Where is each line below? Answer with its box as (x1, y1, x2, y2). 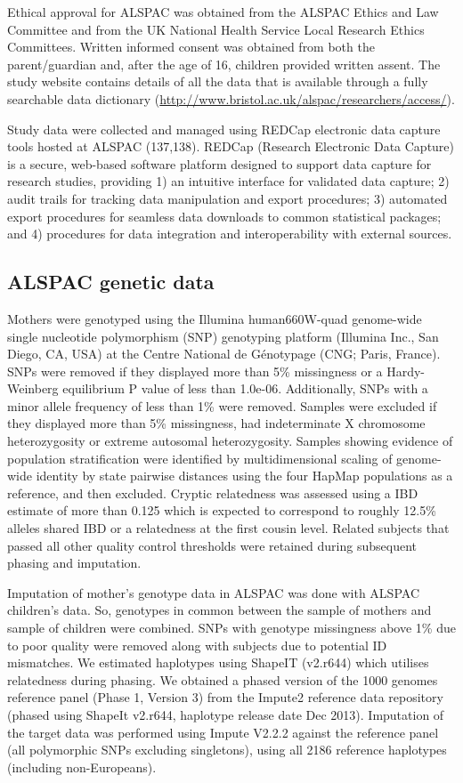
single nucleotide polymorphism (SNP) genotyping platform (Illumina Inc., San (7, 327, 439, 345)
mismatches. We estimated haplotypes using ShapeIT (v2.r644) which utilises (7, 653, 429, 672)
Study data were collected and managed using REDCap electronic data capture (7, 119, 441, 138)
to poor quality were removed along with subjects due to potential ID (7, 635, 387, 654)
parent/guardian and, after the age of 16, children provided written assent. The (7, 54, 441, 73)
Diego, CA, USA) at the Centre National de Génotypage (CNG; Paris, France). (7, 344, 441, 363)
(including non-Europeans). (7, 757, 157, 776)
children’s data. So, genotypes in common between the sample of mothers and (7, 601, 432, 619)
